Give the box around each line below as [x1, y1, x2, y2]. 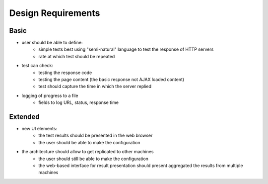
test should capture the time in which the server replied [38, 84, 151, 90]
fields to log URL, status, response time [38, 99, 119, 105]
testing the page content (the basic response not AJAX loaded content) [38, 77, 185, 83]
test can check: [21, 63, 53, 69]
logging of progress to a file [21, 92, 78, 98]
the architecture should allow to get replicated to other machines [21, 149, 154, 155]
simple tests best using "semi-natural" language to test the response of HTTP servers [38, 46, 214, 52]
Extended [9, 112, 40, 121]
